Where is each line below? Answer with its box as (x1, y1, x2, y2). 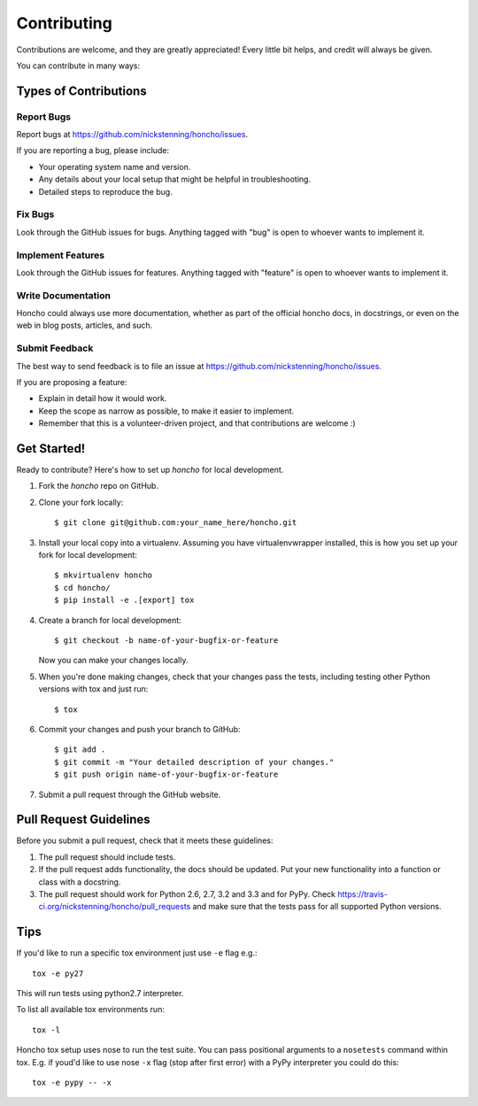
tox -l (32, 1025, 61, 1035)
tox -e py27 (32, 968, 84, 978)
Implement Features (16, 249, 105, 261)
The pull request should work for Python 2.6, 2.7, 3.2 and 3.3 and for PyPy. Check (38, 888, 336, 899)
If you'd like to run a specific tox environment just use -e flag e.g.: (16, 947, 258, 958)
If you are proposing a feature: (16, 377, 127, 387)
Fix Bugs (16, 208, 55, 220)
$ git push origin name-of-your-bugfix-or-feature (54, 770, 279, 779)
